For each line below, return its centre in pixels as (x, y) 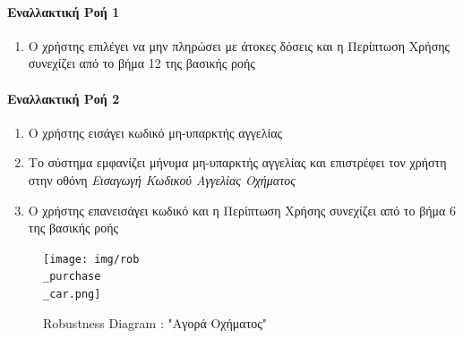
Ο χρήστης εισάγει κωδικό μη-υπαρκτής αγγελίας (155, 132)
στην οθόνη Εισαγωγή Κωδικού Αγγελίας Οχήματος (162, 179)
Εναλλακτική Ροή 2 (64, 98)
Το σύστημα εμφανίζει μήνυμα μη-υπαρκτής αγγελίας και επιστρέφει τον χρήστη (237, 162)
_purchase (72, 277)
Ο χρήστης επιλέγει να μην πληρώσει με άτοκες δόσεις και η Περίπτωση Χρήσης (239, 45)
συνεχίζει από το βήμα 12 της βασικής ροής (141, 63)
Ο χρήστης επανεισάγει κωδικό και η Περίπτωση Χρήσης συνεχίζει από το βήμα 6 (242, 210)
